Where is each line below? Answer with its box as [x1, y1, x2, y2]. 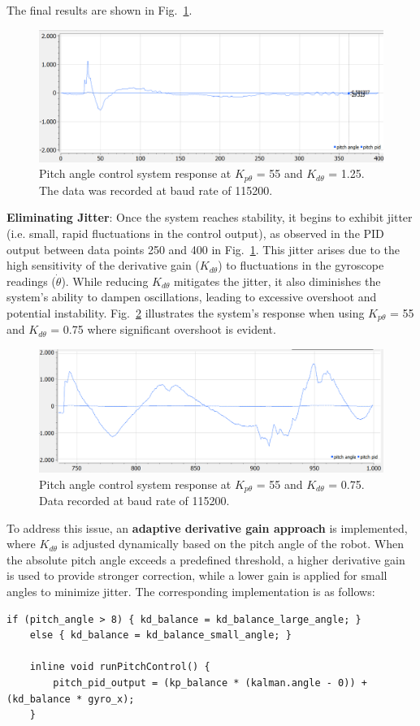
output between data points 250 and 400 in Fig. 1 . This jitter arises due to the [6, 240, 400, 257]
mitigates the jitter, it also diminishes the [174, 272, 381, 289]
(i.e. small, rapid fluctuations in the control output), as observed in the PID [6, 224, 384, 241]
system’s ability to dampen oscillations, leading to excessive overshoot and [6, 288, 377, 305]
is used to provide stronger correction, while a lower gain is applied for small [6, 567, 388, 584]
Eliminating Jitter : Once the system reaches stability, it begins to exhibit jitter [6, 209, 413, 226]
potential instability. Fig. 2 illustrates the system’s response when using [6, 304, 365, 321]
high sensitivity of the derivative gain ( [6, 257, 200, 274]
